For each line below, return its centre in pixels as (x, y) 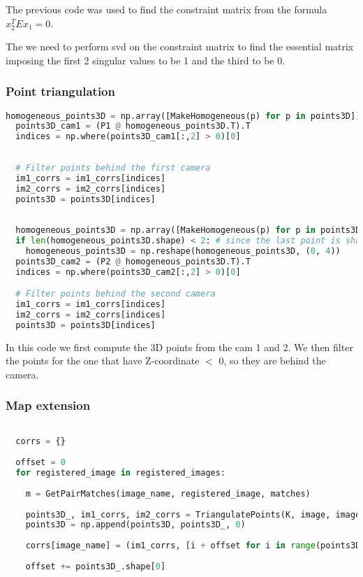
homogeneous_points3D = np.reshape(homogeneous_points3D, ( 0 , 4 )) (183, 251)
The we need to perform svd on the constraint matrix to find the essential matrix (180, 47)
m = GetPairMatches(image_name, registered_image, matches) (168, 493)
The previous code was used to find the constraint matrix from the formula (166, 9)
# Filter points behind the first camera (113, 168)
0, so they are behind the (272, 361)
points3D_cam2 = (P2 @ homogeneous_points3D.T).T (133, 261)
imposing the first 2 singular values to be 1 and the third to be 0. (146, 60)
